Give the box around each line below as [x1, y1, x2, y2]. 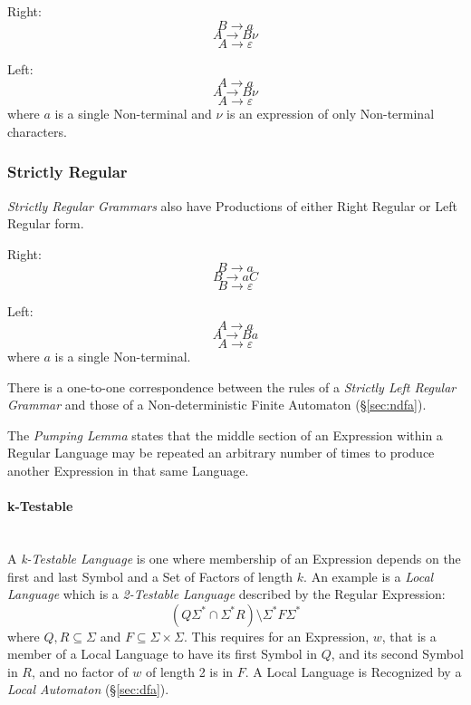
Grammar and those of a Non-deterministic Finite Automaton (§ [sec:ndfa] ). [7, 395, 427, 414]
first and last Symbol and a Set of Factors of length [7, 566, 293, 585]
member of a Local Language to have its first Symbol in [7, 644, 318, 663]
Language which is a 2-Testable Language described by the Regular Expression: [7, 584, 446, 604]
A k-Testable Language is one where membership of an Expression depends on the [7, 548, 461, 567]
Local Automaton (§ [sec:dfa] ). [7, 680, 169, 699]
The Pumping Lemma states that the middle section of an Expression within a [7, 425, 443, 444]
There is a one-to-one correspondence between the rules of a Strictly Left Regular [7, 377, 457, 396]
